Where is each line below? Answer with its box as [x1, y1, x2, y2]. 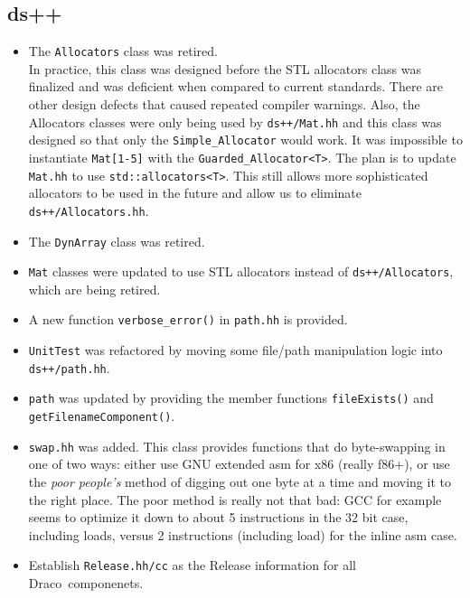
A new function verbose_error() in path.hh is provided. [28, 310, 348, 329]
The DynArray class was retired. [28, 231, 205, 250]
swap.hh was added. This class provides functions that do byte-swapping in [28, 436, 446, 455]
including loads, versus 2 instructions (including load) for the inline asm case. [28, 525, 457, 544]
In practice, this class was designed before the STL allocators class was [28, 59, 421, 78]
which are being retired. [28, 279, 161, 298]
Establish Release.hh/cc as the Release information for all [28, 556, 356, 575]
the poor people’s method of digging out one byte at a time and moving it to [28, 472, 451, 491]
